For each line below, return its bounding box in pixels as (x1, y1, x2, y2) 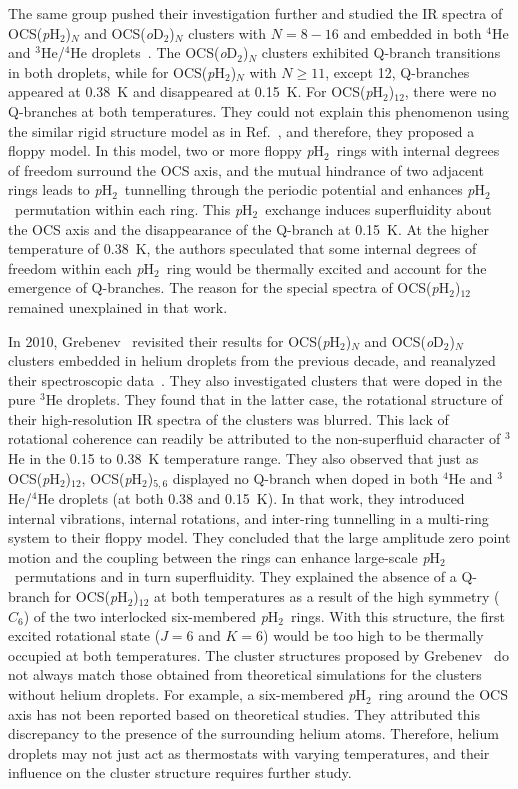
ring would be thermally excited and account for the (166, 257, 487, 278)
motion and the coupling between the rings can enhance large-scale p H (8, 546, 441, 567)
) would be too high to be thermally (263, 625, 484, 646)
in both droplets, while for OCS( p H (8, 61, 225, 82)
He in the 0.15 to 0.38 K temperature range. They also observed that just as (8, 448, 479, 469)
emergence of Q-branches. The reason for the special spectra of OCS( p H (8, 277, 450, 298)
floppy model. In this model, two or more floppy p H (8, 140, 325, 161)
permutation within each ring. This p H (14, 198, 253, 219)
